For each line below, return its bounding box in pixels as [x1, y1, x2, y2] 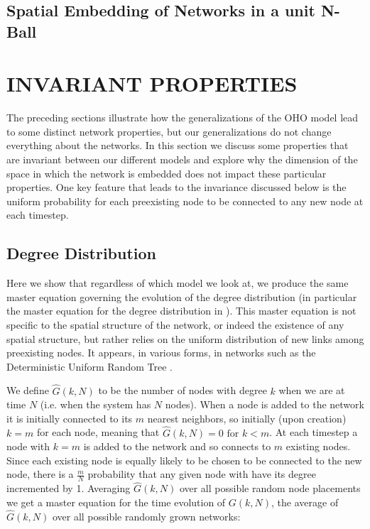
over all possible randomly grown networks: [52, 508, 241, 523]
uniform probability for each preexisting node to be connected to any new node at [6, 193, 364, 208]
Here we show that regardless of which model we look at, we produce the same [6, 276, 349, 290]
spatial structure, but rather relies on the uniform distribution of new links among [6, 331, 364, 346]
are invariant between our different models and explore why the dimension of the [6, 152, 358, 167]
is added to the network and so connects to [83, 439, 271, 454]
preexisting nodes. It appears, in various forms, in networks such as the [6, 345, 316, 360]
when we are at [278, 383, 345, 398]
